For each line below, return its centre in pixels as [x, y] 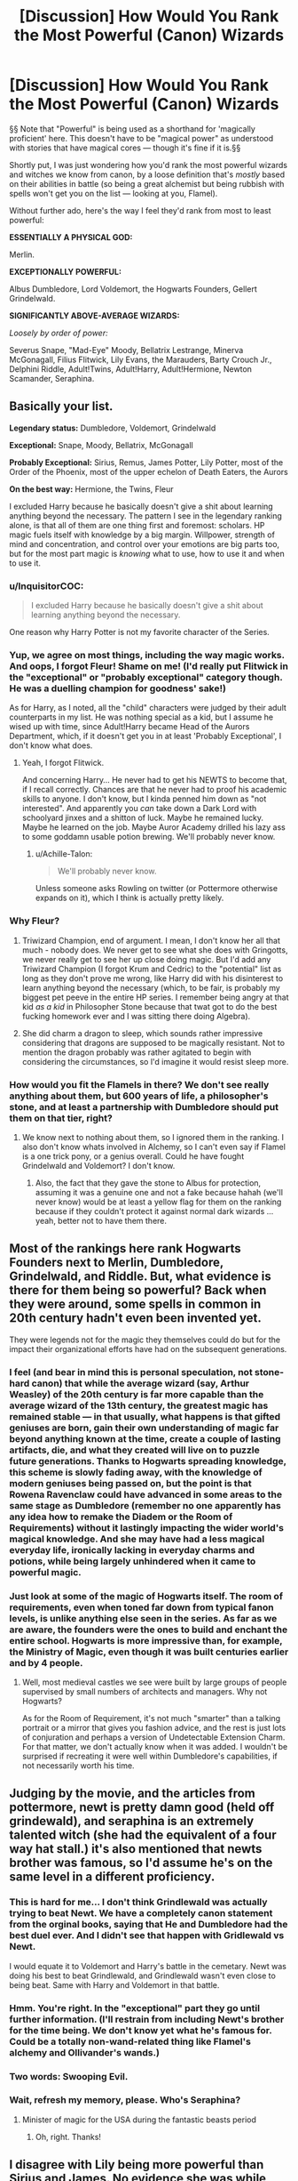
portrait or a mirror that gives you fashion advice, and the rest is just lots [154, 1727]
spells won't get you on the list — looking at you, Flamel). [114, 193]
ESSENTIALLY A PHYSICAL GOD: [71, 237]
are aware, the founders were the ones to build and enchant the [149, 1630]
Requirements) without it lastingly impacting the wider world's [146, 1527]
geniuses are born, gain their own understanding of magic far [144, 1428]
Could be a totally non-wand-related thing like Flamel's [130, 2041]
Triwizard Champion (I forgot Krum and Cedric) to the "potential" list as [152, 969]
